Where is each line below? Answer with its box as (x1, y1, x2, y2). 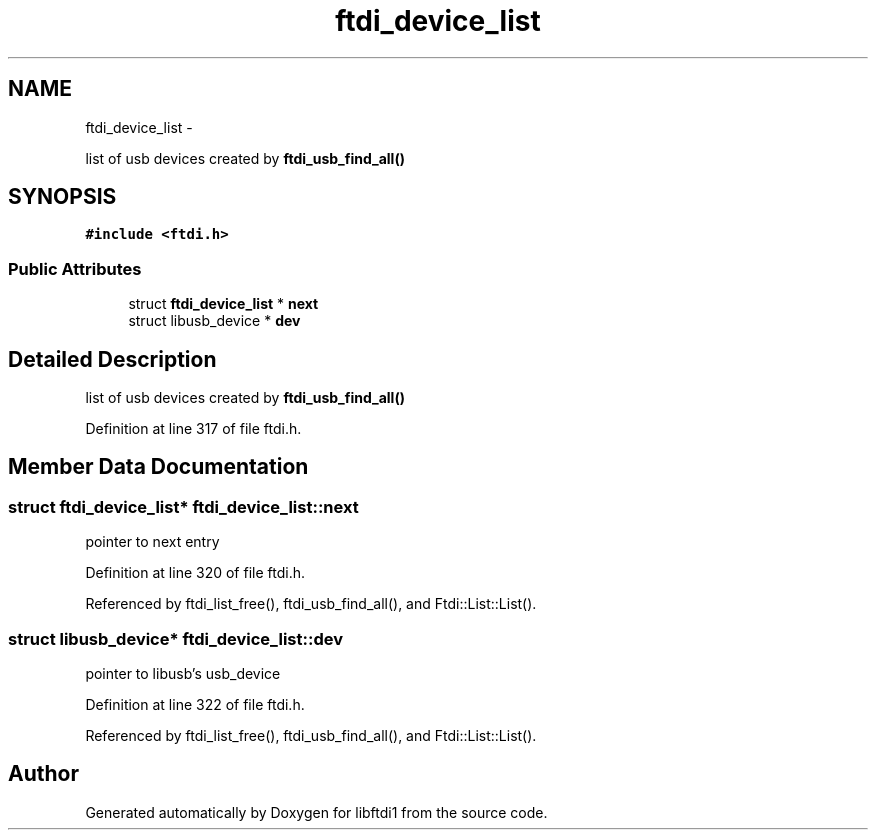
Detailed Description (8, 346, 217, 372)
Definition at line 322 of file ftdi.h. (85, 696, 305, 713)
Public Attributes (8, 258, 142, 279)
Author (8, 761, 79, 787)
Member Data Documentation (8, 454, 309, 480)
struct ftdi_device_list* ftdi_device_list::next (8, 496, 359, 517)
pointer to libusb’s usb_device (85, 665, 281, 682)
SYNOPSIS (8, 184, 117, 210)
